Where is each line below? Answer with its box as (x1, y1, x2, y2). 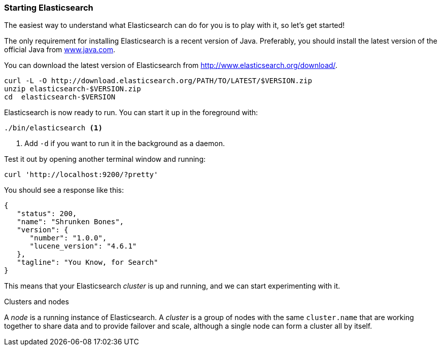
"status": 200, (17, 209, 77, 218)
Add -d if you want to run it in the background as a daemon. (24, 139, 225, 148)
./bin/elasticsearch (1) (4, 124, 103, 132)
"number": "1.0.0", (29, 234, 107, 242)
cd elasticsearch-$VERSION (4, 93, 116, 101)
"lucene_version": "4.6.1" (29, 242, 137, 251)
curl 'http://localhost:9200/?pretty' (4, 170, 158, 179)
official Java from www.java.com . (4, 45, 116, 54)
